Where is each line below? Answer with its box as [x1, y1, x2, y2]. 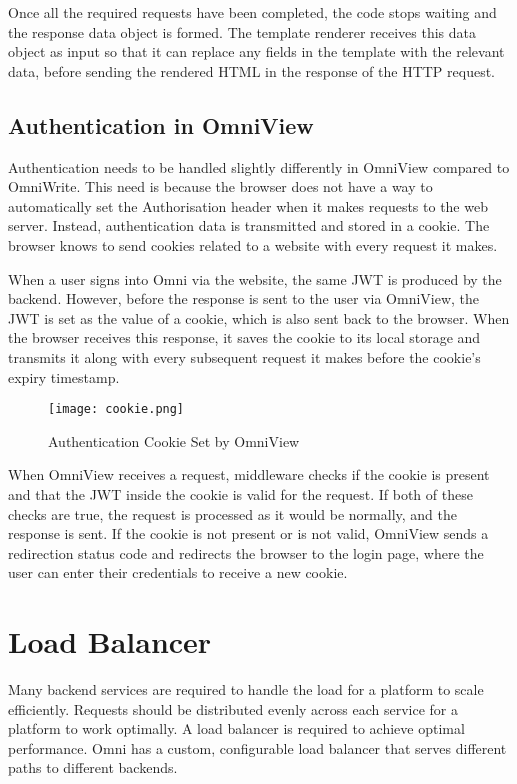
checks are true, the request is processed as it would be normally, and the [8, 503, 458, 524]
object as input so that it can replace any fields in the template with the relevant [8, 41, 505, 62]
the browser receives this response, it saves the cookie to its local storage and [8, 327, 481, 348]
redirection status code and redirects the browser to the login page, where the [8, 542, 484, 563]
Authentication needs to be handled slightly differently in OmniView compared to [8, 156, 510, 177]
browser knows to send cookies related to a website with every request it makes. [8, 234, 498, 255]
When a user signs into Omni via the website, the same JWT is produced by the [8, 268, 502, 289]
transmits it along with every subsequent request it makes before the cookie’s [8, 346, 481, 367]
